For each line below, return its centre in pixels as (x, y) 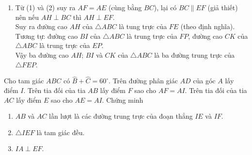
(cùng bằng (125, 7)
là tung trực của (143, 26)
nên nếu (27, 17)
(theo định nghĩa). (208, 26)
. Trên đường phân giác (143, 81)
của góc (204, 81)
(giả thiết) (223, 7)
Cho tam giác (24, 81)
